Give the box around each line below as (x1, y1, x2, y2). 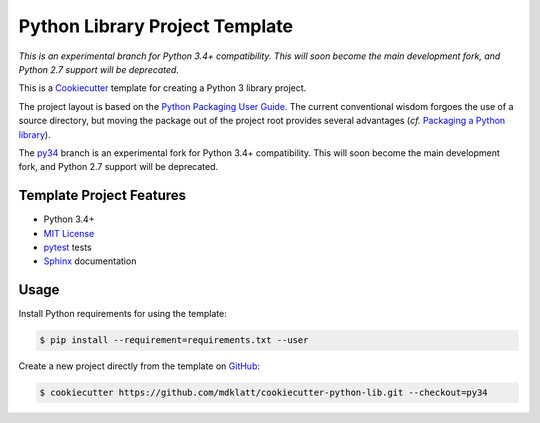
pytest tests (43, 241, 92, 253)
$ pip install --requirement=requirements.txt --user (39, 335, 309, 346)
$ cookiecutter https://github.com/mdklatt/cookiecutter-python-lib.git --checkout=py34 (39, 387, 489, 399)
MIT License (43, 227, 95, 239)
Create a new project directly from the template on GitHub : (18, 360, 260, 372)
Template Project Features (18, 187, 187, 204)
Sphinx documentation (43, 255, 137, 267)
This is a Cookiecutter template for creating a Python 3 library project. (18, 82, 307, 94)
